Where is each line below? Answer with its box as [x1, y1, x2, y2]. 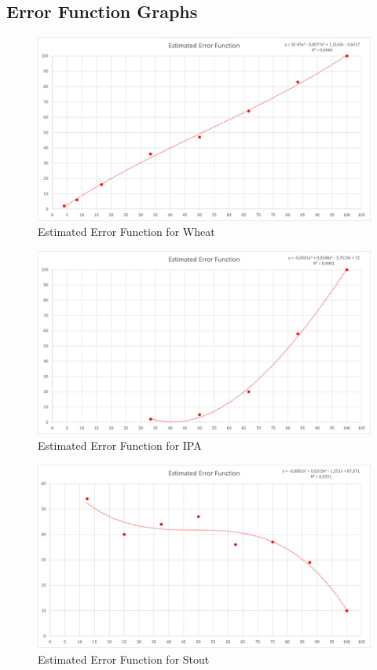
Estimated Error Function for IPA [38, 437, 202, 454]
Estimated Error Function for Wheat [38, 223, 215, 240]
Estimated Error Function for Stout [38, 650, 210, 667]
